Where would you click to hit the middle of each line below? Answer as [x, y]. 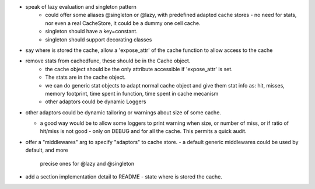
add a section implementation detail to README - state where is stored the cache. [124, 177]
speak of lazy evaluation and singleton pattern [81, 7]
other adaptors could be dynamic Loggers [96, 101]
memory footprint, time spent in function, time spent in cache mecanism [132, 93]
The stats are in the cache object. [85, 77]
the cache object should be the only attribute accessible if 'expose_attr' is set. [139, 69]
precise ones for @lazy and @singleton [87, 163]
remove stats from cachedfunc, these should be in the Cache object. [108, 61]
